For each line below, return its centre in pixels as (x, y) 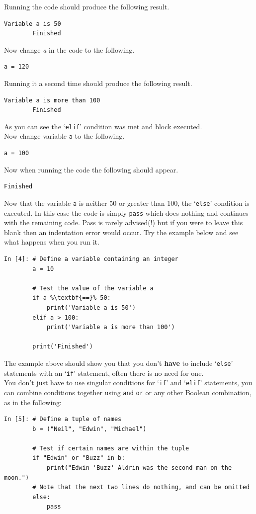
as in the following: (33, 402)
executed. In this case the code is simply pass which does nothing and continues (126, 213)
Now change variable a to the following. (64, 136)
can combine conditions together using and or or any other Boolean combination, (128, 392)
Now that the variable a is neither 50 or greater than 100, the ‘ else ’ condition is (127, 203)
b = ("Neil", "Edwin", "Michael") (89, 429)
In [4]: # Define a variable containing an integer (91, 259)
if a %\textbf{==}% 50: (72, 298)
